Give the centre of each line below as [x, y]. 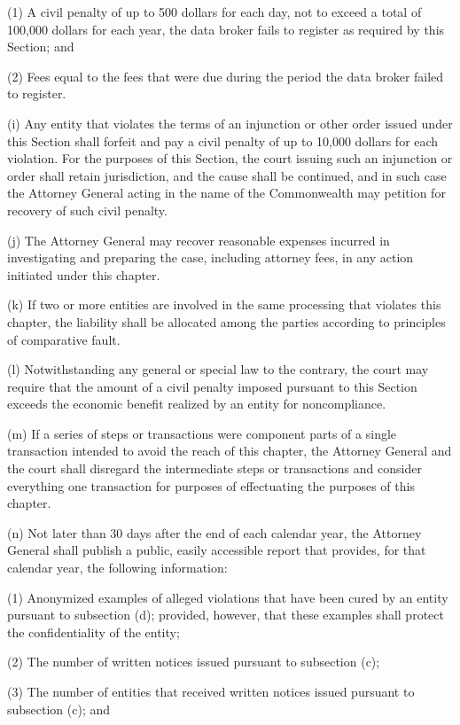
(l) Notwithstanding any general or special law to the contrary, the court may [218, 369]
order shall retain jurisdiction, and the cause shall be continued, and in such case [227, 175]
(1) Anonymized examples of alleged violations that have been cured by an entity [228, 597]
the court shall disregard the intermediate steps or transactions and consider [214, 468]
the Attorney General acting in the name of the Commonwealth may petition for [226, 193]
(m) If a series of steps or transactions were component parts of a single [202, 433]
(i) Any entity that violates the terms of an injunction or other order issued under [230, 123]
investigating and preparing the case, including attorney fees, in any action [211, 257]
